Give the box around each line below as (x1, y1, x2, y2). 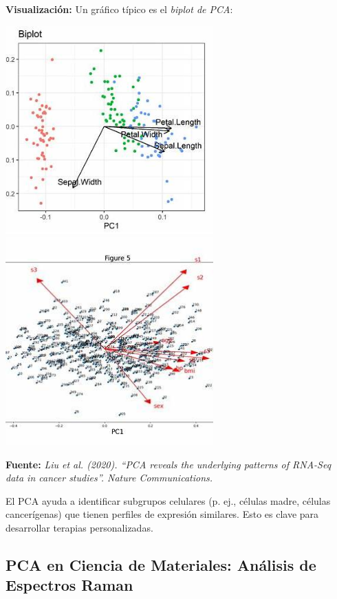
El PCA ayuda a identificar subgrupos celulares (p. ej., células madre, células (6, 493, 331, 508)
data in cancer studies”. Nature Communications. (6, 470, 213, 485)
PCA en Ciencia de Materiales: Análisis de (6, 554, 316, 575)
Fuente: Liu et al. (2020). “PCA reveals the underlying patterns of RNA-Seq (6, 457, 331, 471)
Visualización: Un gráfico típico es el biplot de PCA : (6, 2, 233, 16)
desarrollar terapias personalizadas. (6, 520, 153, 534)
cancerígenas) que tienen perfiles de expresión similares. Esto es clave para (6, 507, 319, 521)
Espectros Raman (6, 574, 133, 596)
